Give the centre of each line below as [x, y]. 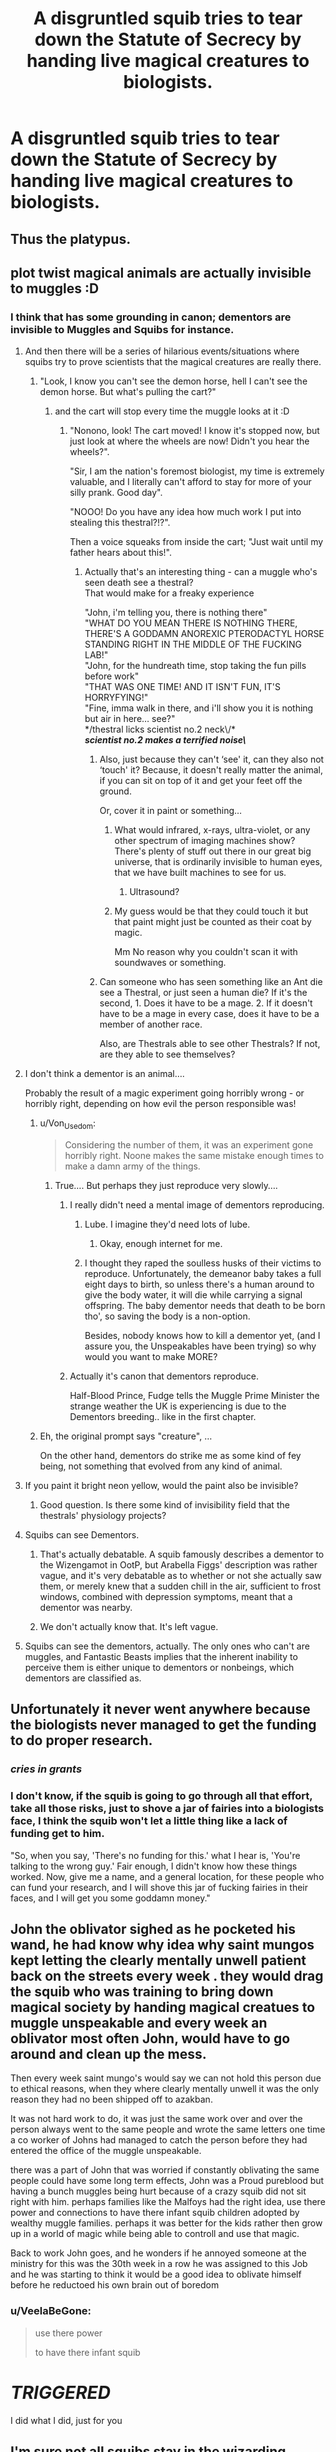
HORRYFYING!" [116, 698]
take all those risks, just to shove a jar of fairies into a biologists [167, 1809]
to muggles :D [55, 288]
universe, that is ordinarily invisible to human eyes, [218, 862]
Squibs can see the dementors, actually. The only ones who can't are [167, 1646]
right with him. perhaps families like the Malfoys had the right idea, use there [168, 2202]
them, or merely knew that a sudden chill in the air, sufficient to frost [180, 1586]
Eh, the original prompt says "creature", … [126, 1436]
